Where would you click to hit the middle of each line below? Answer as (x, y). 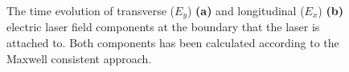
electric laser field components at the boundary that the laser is (163, 27)
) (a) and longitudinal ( (246, 10)
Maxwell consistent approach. (79, 58)
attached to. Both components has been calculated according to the (173, 43)
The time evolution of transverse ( (91, 10)
